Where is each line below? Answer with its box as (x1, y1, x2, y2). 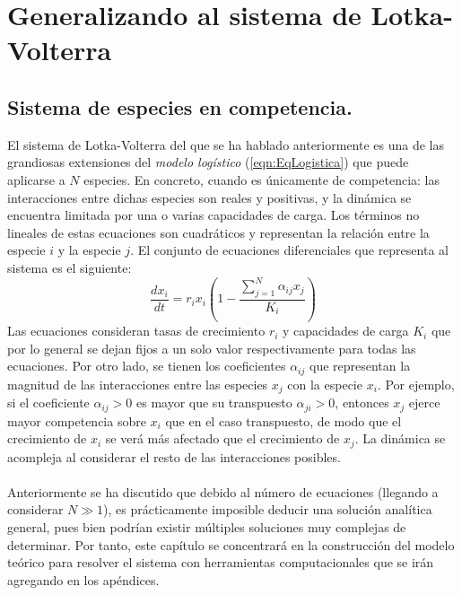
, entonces (335, 393, 389, 412)
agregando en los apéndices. (7, 570, 160, 589)
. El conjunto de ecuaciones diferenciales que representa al (130, 241, 449, 259)
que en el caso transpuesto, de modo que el (165, 411, 402, 430)
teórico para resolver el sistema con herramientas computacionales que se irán (7, 553, 434, 572)
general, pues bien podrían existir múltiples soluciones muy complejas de (7, 518, 406, 537)
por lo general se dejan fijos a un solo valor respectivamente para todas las (7, 338, 416, 357)
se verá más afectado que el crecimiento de (105, 429, 340, 448)
